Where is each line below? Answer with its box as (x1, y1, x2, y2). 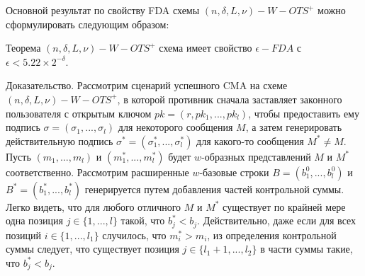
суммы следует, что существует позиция (6, 241, 179, 256)
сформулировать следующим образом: (6, 16, 169, 31)
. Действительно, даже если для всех (197, 213, 356, 228)
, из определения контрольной (207, 227, 337, 242)
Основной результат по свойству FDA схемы (6, 3, 200, 17)
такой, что (120, 213, 165, 228)
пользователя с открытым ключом (6, 105, 152, 120)
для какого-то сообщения (196, 133, 304, 148)
